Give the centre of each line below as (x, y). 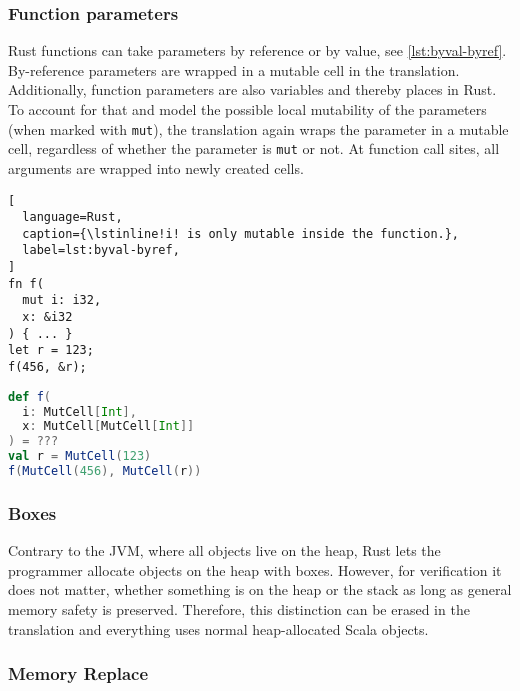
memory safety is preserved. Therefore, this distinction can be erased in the (239, 608)
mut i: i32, (62, 300)
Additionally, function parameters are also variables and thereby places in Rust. (252, 89)
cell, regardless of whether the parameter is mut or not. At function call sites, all (254, 148)
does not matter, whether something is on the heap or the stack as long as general (260, 589)
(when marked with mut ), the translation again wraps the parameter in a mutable (258, 128)
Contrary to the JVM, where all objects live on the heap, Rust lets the (224, 550)
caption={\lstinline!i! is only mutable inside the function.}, (241, 233)
